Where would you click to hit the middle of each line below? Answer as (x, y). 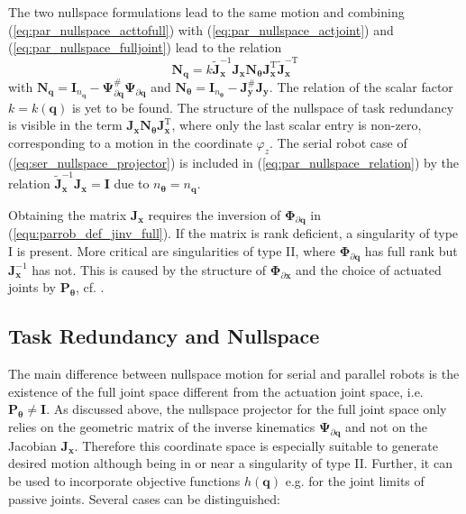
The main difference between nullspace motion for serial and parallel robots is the (234, 374)
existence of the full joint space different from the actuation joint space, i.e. (216, 391)
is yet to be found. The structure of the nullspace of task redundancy (263, 107)
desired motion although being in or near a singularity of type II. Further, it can (230, 463)
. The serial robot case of (338, 142)
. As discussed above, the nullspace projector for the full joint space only (247, 409)
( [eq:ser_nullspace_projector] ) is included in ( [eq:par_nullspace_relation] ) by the (233, 162)
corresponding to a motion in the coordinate (130, 142)
